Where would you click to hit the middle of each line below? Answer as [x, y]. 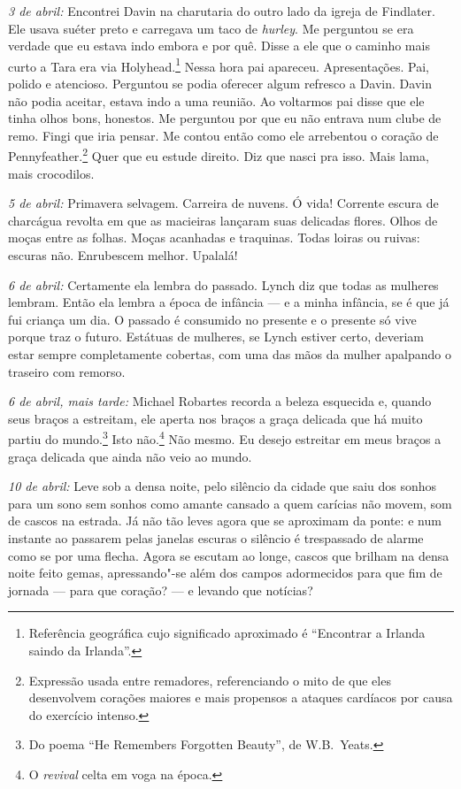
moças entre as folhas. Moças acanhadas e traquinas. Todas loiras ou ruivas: [214, 237]
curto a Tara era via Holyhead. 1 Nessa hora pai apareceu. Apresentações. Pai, [219, 65]
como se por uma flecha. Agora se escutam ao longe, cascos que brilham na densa [229, 555]
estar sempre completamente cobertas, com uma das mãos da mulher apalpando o [230, 354]
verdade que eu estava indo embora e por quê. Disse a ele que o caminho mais [219, 46]
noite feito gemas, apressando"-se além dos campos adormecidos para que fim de [225, 573]
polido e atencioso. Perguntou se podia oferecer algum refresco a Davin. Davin [220, 84]
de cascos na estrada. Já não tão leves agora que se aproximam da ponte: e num [225, 521]
